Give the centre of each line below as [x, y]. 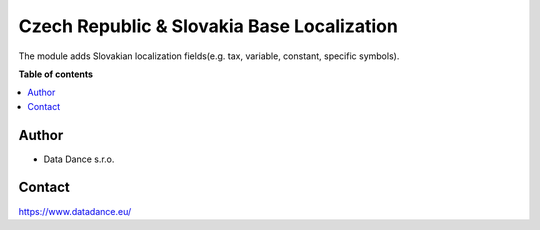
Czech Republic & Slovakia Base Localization [208, 26]
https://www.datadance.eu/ [75, 211]
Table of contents [56, 74]
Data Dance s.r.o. [79, 159]
